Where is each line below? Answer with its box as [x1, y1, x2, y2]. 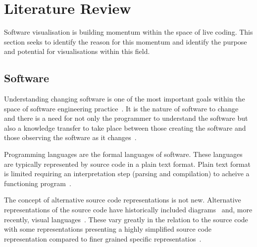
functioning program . [4, 178, 71, 188]
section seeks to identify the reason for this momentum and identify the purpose [4, 36, 247, 47]
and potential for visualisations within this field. [4, 46, 150, 56]
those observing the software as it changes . [4, 132, 137, 143]
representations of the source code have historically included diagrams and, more [4, 204, 253, 215]
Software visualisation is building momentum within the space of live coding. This [4, 27, 253, 37]
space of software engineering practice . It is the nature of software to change [4, 103, 239, 113]
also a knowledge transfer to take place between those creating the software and [4, 122, 246, 133]
